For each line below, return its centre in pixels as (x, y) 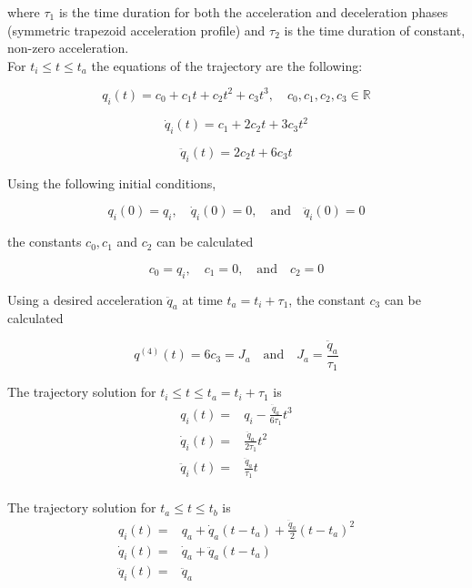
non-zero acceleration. (68, 48)
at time (202, 299)
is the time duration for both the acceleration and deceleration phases (253, 12)
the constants (45, 242)
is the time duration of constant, (375, 30)
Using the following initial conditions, (112, 182)
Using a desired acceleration (85, 299)
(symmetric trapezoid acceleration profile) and (136, 30)
